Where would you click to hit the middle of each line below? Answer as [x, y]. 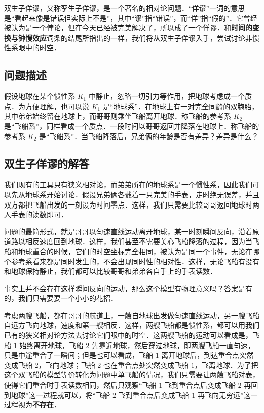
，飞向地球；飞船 [67, 365]
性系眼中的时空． [32, 47]
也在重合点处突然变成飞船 [146, 365]
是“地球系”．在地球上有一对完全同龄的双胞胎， [181, 106]
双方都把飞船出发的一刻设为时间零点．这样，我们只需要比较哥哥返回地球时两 [132, 204]
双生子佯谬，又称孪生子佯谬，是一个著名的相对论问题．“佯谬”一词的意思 [125, 8]
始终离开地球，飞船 [51, 345]
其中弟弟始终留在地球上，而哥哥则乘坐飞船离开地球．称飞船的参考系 [118, 116]
